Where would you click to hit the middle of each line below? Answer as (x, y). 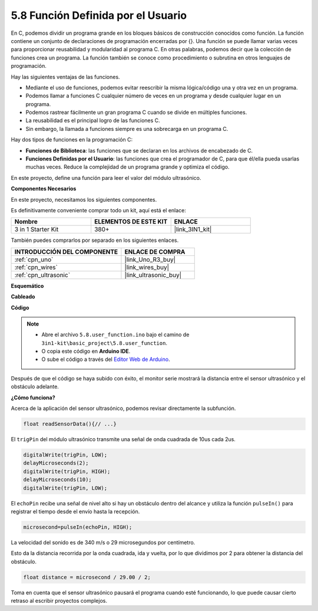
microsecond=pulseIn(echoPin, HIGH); (78, 527)
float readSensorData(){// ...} (70, 424)
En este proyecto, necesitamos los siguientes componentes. (84, 199)
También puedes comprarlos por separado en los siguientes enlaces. (95, 240)
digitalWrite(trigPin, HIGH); (67, 471)
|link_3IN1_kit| (193, 229)
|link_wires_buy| (147, 267)
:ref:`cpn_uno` (34, 259)
